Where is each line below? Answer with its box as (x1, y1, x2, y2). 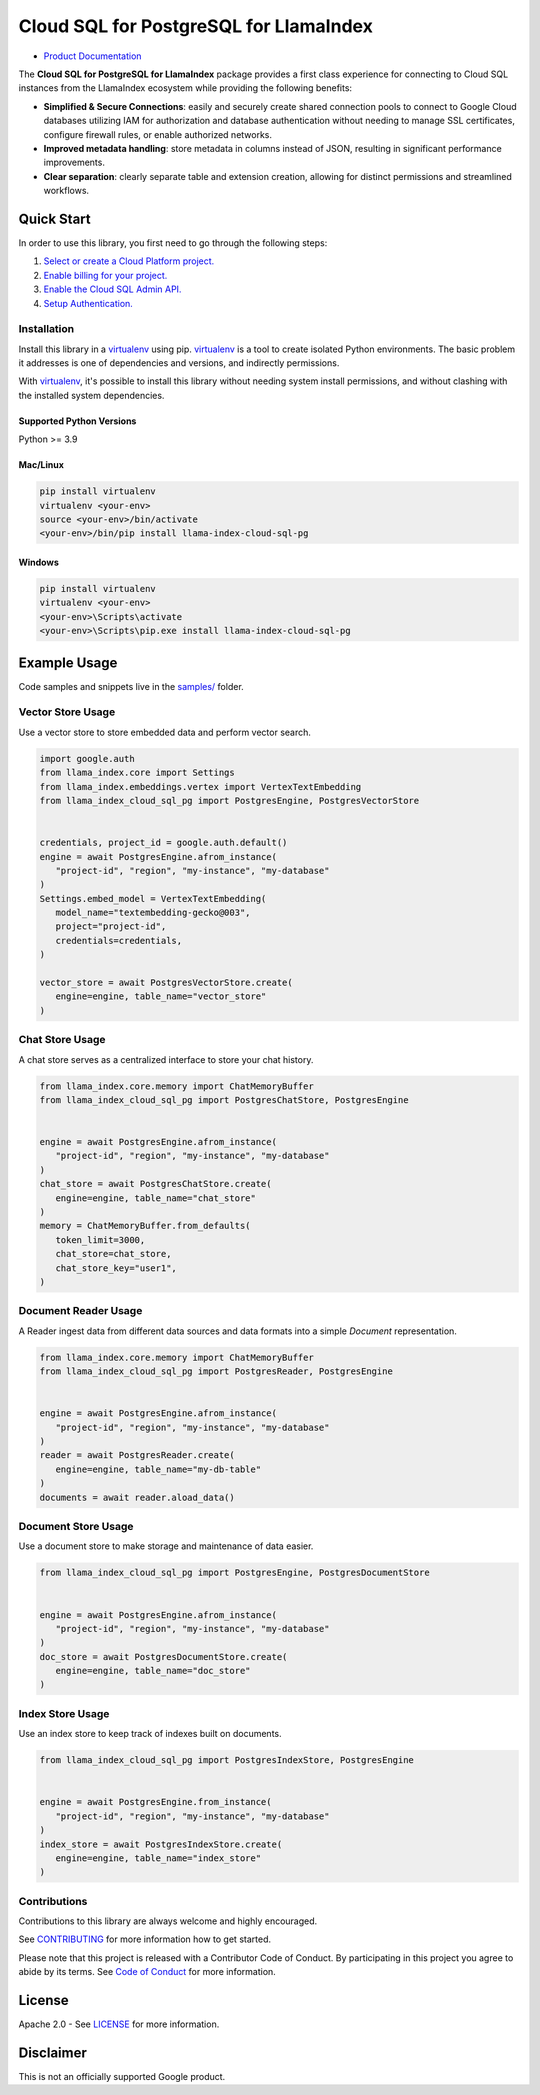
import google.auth (39, 753, 135, 764)
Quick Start (18, 210, 91, 227)
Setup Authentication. (43, 297, 134, 309)
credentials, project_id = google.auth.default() (39, 837, 288, 849)
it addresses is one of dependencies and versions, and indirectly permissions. (18, 357, 340, 369)
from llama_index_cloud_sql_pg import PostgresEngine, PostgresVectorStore (39, 795, 420, 806)
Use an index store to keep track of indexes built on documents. (18, 1728, 282, 1740)
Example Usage (18, 654, 118, 671)
